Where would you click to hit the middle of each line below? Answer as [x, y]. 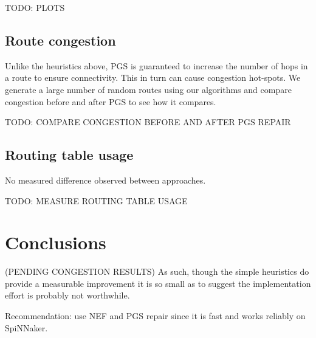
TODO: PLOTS [35, 7]
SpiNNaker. [26, 327]
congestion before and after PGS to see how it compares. [111, 101]
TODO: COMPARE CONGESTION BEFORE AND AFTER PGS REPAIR [148, 122]
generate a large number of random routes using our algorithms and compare [148, 89]
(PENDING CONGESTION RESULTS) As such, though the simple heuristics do [157, 271]
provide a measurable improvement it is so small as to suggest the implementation [158, 283]
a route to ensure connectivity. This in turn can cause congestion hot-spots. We [153, 78]
